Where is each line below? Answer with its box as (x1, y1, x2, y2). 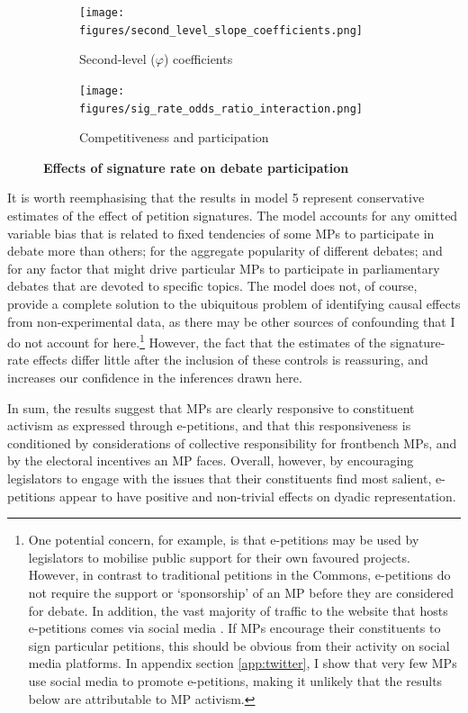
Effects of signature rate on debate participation (43, 158, 349, 176)
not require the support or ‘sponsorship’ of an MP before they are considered (28, 582, 454, 601)
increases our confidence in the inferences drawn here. (7, 368, 302, 386)
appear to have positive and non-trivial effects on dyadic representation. (59, 486, 456, 505)
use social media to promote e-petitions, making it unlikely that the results (28, 671, 443, 690)
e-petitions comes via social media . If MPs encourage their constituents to (28, 618, 441, 637)
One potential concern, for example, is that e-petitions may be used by (28, 530, 419, 549)
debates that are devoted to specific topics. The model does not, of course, (7, 276, 418, 295)
